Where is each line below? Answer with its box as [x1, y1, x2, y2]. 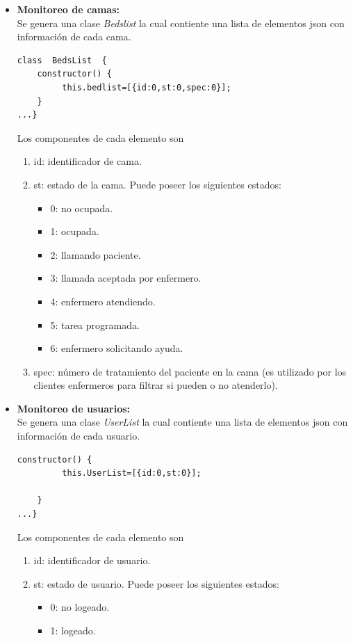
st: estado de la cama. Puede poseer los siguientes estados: [33, 177, 281, 191]
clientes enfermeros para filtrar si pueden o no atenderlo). [33, 378, 278, 392]
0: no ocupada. [50, 200, 113, 215]
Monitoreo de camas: [17, 2, 120, 16]
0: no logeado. [50, 600, 110, 614]
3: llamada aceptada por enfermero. [50, 271, 202, 285]
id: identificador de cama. [33, 154, 142, 168]
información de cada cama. [17, 29, 131, 44]
